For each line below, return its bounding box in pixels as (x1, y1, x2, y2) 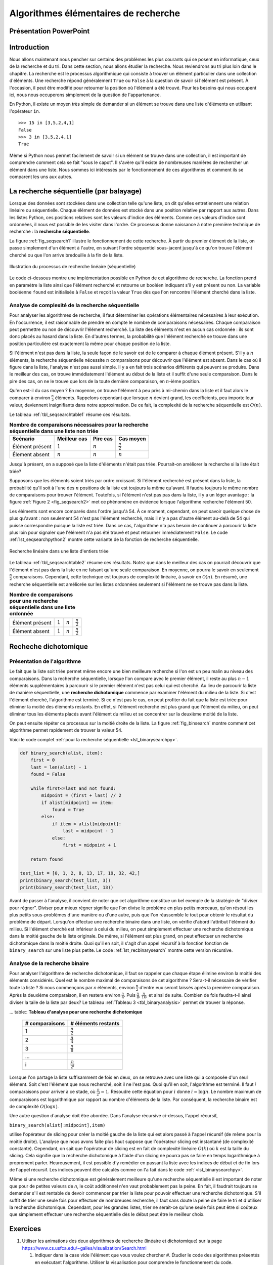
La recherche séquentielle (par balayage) (9, 187, 142, 195)
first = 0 (30, 757, 55, 763)
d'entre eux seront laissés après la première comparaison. (139, 984, 260, 990)
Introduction (9, 43, 50, 52)
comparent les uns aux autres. (9, 174, 73, 180)
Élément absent (12, 628, 50, 635)
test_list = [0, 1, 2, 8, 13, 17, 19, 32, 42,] (20, 870, 140, 876)
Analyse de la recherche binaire (9, 959, 89, 966)
